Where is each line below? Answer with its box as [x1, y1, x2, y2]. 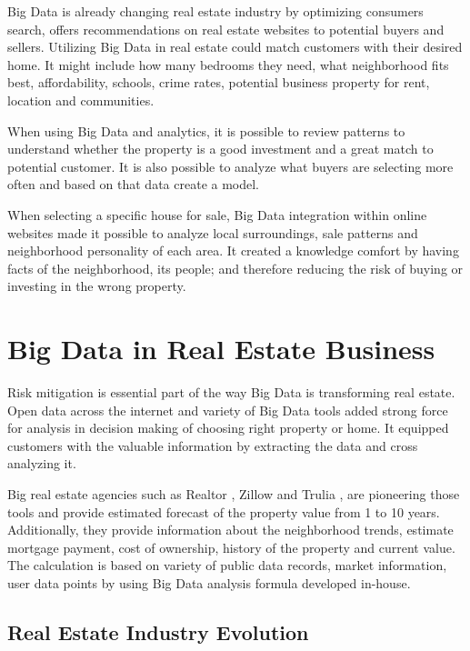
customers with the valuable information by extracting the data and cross [7, 436, 418, 455]
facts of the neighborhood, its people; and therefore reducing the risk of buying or [7, 258, 464, 277]
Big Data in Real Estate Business [7, 330, 435, 367]
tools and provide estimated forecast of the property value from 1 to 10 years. [7, 502, 440, 521]
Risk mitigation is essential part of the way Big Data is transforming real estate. [7, 383, 455, 402]
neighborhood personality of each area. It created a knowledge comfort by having [7, 241, 459, 260]
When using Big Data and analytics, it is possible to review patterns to [7, 121, 405, 140]
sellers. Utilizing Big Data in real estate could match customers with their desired [7, 37, 463, 56]
